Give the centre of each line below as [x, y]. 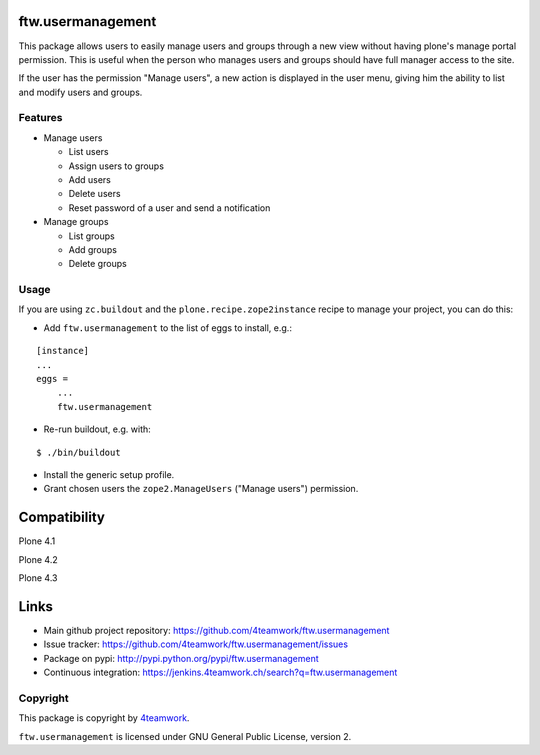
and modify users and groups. [80, 92]
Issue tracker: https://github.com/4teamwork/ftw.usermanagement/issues [196, 644]
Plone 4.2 [38, 559]
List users [88, 152]
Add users [90, 179]
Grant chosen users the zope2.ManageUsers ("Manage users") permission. [201, 489]
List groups [91, 236]
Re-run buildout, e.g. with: [97, 429]
